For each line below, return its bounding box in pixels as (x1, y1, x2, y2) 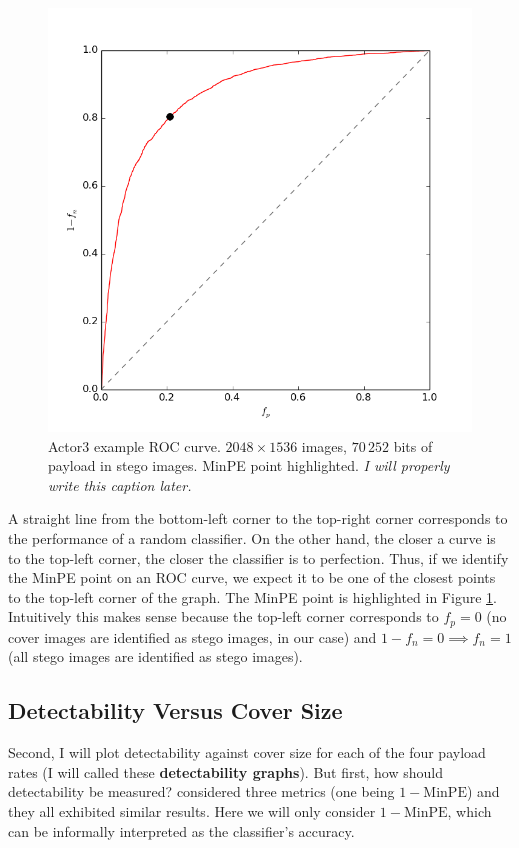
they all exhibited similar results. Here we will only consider (8, 800, 376, 821)
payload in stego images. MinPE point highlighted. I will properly (48, 455, 450, 476)
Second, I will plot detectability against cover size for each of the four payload (8, 742, 486, 763)
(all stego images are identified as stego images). (8, 646, 303, 667)
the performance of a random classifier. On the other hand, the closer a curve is (8, 527, 496, 548)
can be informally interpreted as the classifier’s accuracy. (8, 820, 355, 841)
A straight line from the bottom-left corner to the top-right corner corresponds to (8, 508, 508, 529)
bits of (393, 435, 433, 456)
